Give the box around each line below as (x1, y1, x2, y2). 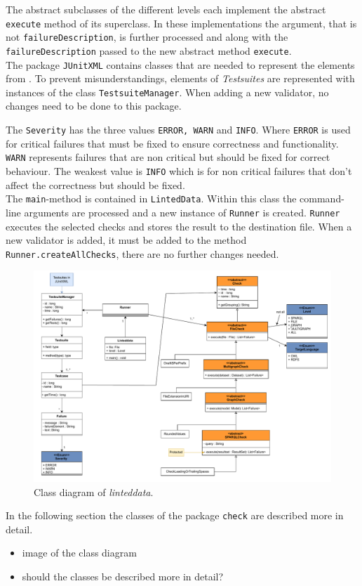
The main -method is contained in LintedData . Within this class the (6, 191, 297, 206)
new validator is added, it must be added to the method (6, 233, 247, 247)
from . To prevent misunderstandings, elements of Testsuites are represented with (6, 71, 355, 86)
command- (300, 191, 344, 206)
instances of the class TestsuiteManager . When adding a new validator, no (6, 84, 329, 99)
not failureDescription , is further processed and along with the (6, 30, 288, 44)
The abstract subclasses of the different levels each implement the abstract (6, 2, 326, 16)
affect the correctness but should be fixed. (6, 177, 185, 192)
